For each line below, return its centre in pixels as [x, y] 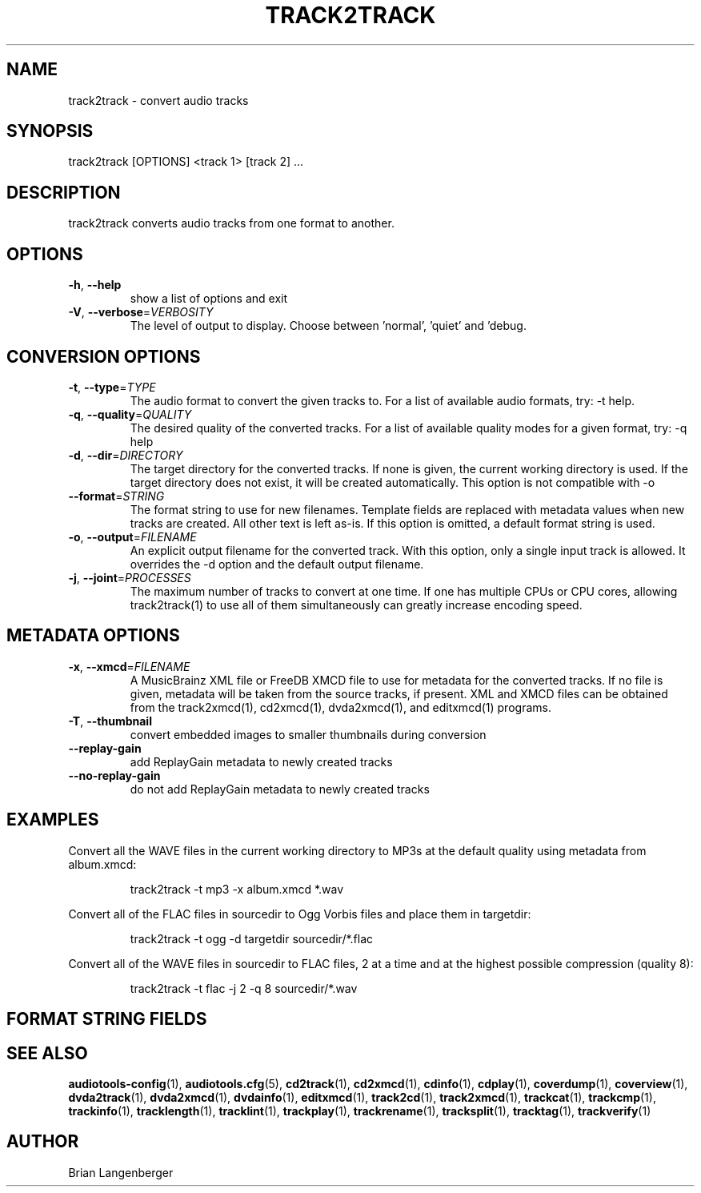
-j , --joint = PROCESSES [130, 577]
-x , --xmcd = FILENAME [129, 666]
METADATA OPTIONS [93, 636]
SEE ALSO [47, 1053]
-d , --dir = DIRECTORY [126, 455]
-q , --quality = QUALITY [130, 414]
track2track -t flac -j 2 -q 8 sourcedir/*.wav [244, 988]
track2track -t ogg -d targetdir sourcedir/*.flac [252, 938]
